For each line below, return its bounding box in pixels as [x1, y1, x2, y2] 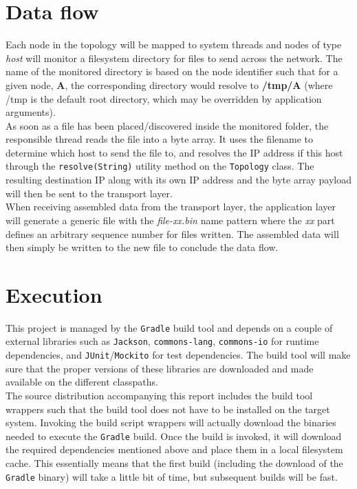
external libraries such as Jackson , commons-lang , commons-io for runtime [6, 334, 319, 348]
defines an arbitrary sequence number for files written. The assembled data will [6, 226, 339, 241]
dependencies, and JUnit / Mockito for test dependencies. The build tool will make [6, 348, 351, 362]
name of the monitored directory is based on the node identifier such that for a [6, 64, 338, 79]
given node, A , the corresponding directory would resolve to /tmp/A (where [6, 77, 333, 92]
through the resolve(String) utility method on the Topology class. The [6, 159, 314, 173]
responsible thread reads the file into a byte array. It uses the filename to [6, 132, 314, 146]
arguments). [6, 105, 56, 119]
